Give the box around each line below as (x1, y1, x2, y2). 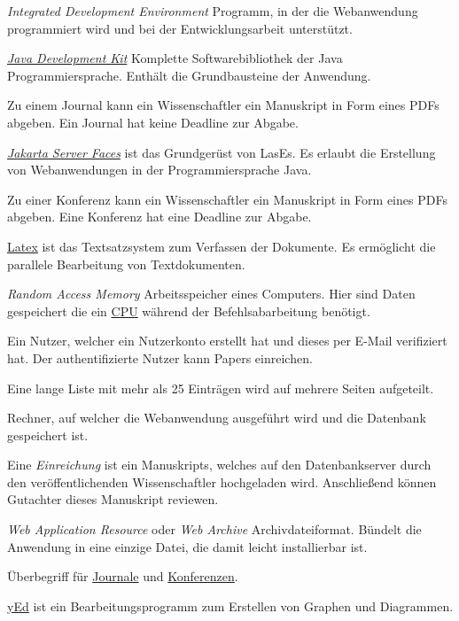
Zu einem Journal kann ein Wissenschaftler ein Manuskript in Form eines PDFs (7, 96, 440, 114)
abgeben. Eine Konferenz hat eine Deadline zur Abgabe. (7, 207, 312, 226)
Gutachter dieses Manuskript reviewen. (7, 490, 219, 508)
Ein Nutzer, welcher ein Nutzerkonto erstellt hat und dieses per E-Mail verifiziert (7, 331, 447, 350)
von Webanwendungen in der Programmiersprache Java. (7, 160, 312, 179)
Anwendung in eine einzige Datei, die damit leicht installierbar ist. (7, 537, 368, 555)
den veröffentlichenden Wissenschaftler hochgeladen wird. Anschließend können (7, 472, 437, 491)
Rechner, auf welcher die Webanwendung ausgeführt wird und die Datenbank (7, 408, 426, 427)
